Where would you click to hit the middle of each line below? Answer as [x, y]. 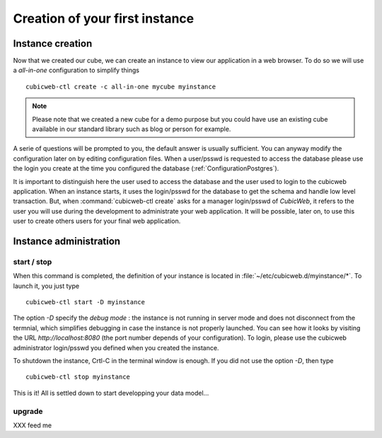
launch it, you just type [46, 286]
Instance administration [66, 241]
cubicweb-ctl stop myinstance [78, 377]
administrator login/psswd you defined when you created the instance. [116, 347]
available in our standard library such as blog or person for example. [132, 129]
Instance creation [53, 44]
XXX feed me [33, 425]
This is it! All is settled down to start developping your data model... [111, 393]
